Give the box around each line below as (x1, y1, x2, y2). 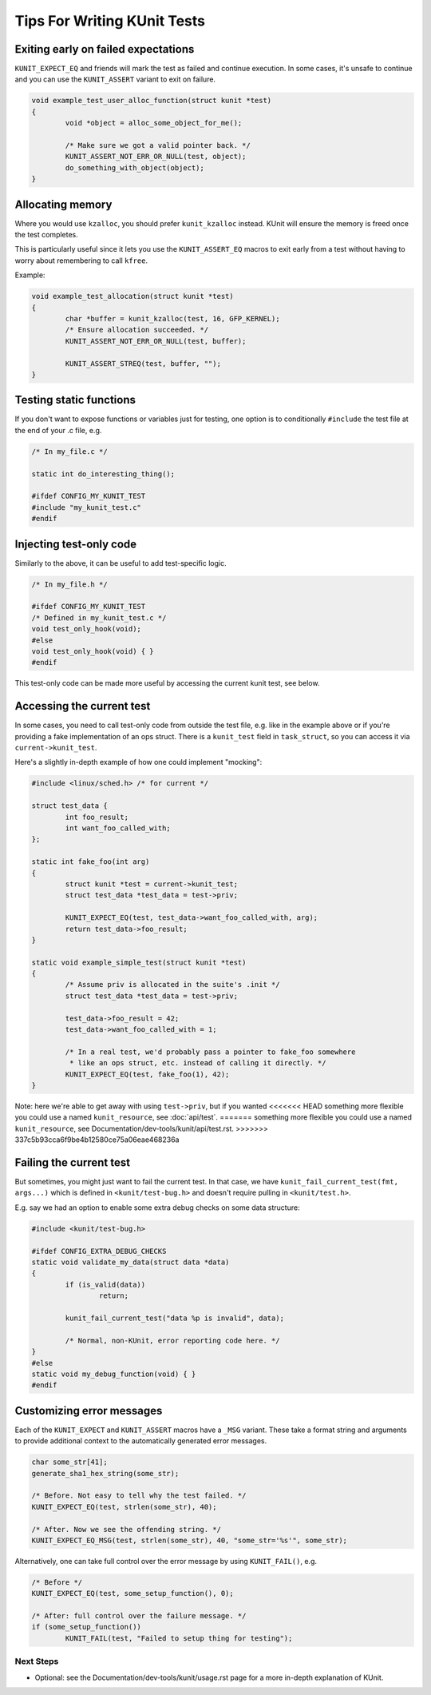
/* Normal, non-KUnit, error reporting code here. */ (65, 1335, 280, 1345)
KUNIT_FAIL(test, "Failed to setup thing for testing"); (65, 1633, 293, 1642)
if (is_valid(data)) (65, 1279, 146, 1289)
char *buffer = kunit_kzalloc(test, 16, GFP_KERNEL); (65, 314, 280, 323)
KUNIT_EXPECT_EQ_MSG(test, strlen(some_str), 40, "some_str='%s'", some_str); (31, 1535, 347, 1545)
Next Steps (14, 1656, 59, 1667)
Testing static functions (14, 393, 136, 407)
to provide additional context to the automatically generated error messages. (14, 1436, 267, 1446)
